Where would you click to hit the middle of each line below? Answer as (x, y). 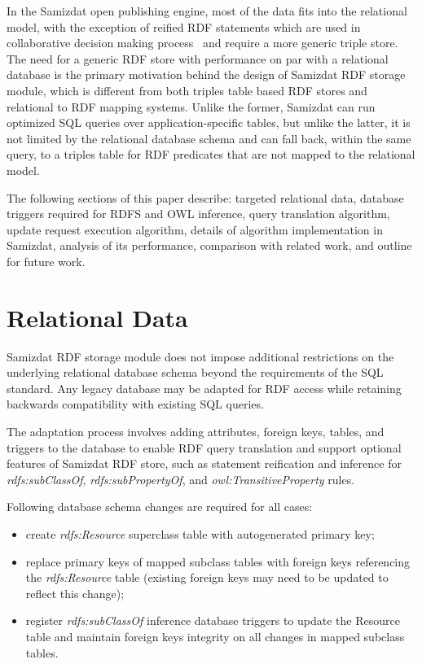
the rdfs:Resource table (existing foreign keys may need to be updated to (207, 577)
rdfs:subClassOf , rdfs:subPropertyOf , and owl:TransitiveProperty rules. (181, 479)
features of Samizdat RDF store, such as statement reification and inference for (204, 463)
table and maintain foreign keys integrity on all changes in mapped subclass (215, 636)
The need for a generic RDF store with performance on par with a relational (198, 58)
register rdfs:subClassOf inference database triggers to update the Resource (213, 620)
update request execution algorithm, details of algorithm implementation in (195, 229)
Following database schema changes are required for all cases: (160, 507)
